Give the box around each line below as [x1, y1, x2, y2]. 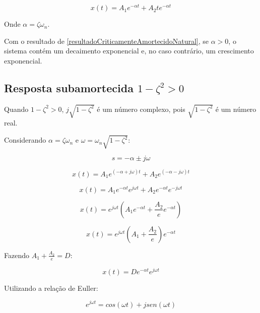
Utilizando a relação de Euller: [4, 282, 98, 293]
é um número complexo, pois [97, 103, 185, 114]
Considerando [4, 135, 46, 145]
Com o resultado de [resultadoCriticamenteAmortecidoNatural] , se [4, 35, 209, 46]
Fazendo [4, 249, 29, 260]
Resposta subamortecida [4, 80, 134, 95]
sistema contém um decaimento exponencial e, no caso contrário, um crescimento [4, 45, 254, 56]
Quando [4, 103, 29, 114]
